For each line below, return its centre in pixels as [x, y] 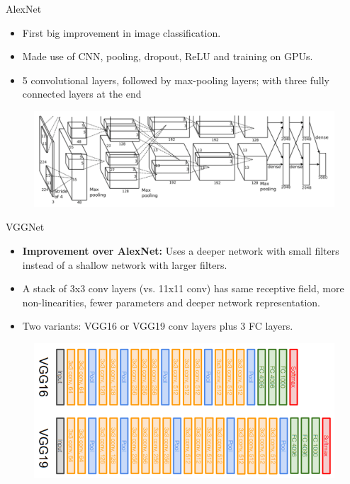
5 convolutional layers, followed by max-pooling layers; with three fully [176, 80]
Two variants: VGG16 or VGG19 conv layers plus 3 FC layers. [158, 326]
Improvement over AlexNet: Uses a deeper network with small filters [181, 250]
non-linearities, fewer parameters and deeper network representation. [171, 302]
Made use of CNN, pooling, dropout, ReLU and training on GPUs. [168, 56]
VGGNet [25, 227]
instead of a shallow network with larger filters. [125, 264]
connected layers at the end [82, 94]
